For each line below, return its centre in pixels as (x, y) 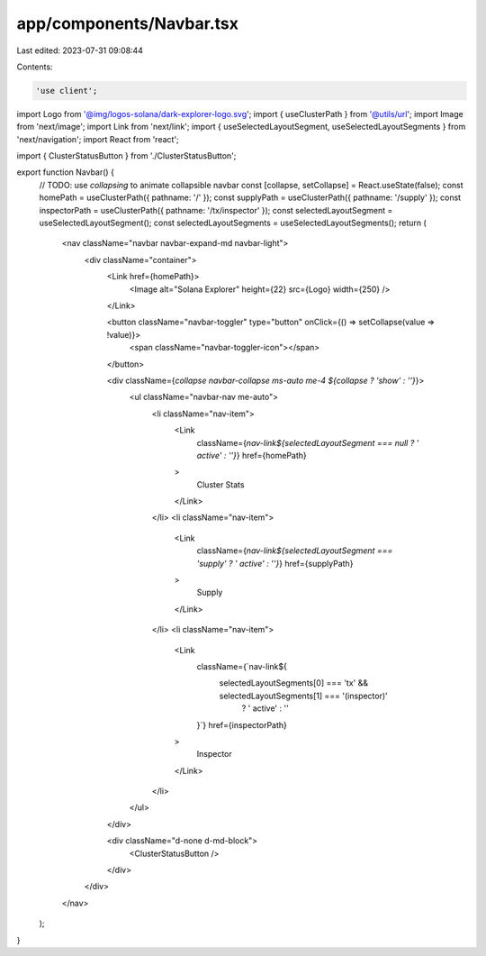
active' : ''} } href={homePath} (252, 455)
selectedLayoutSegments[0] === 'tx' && (294, 683)
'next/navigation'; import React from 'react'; (98, 139)
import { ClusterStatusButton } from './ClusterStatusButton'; (126, 156)
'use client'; (67, 91)
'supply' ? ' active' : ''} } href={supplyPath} (275, 563)
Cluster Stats (220, 484)
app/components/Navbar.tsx (127, 23)
